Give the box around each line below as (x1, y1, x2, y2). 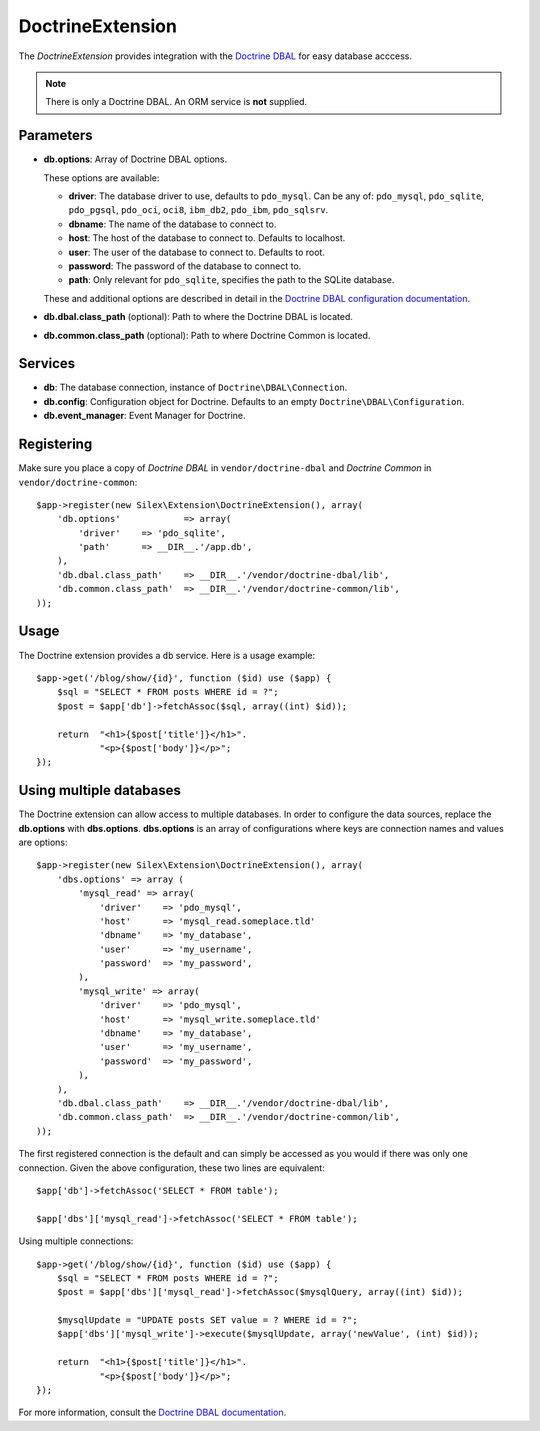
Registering (18, 436, 93, 453)
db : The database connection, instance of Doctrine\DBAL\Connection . (43, 381, 348, 394)
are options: (18, 836, 69, 848)
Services (18, 355, 76, 372)
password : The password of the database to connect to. (68, 260, 302, 272)
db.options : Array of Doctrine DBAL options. (43, 153, 228, 165)
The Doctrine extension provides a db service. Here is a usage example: (18, 649, 315, 661)
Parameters (18, 127, 93, 144)
